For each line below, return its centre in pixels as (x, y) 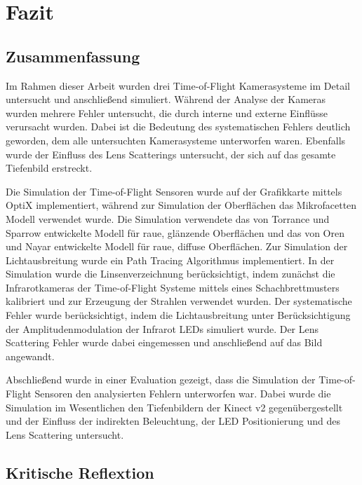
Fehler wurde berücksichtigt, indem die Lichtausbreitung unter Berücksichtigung (178, 315)
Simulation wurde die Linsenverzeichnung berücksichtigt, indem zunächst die (170, 274)
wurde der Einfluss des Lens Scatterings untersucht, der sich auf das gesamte (171, 154)
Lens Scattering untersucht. (65, 434)
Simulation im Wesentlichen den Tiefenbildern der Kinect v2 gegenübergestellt (174, 407)
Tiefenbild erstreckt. (49, 168)
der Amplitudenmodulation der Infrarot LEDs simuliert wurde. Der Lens (162, 328)
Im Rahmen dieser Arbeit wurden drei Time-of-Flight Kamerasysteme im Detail (178, 85)
